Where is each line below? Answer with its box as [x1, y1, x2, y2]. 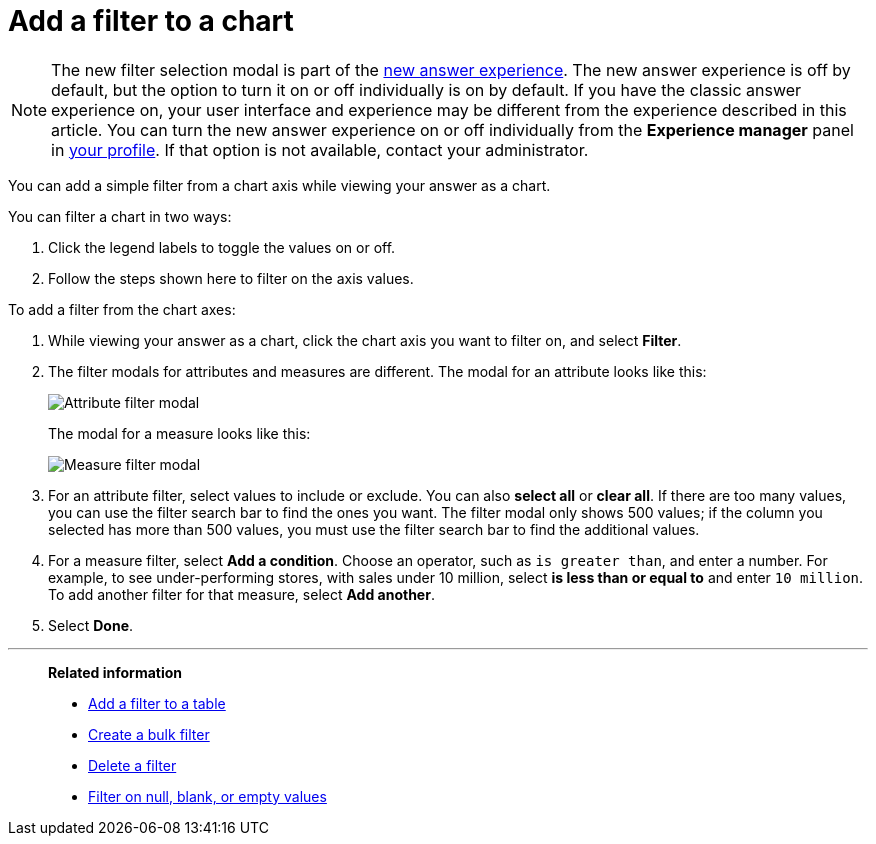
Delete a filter [88, 756, 177, 774]
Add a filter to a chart [8, 4, 294, 38]
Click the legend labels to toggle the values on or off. [48, 238, 396, 256]
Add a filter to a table [88, 694, 226, 712]
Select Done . [48, 616, 134, 634]
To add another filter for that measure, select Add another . [48, 585, 435, 603]
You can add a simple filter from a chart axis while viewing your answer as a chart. [8, 176, 551, 194]
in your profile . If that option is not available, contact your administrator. [51, 139, 589, 160]
